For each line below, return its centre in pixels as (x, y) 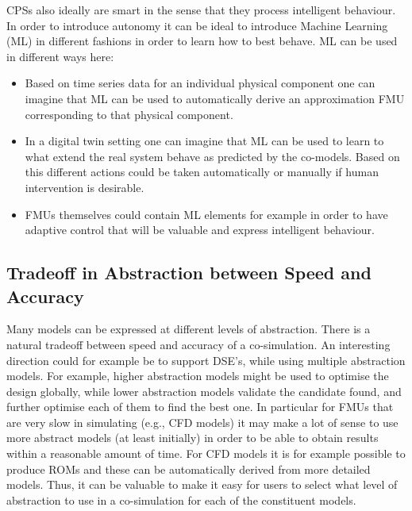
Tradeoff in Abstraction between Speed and (189, 273)
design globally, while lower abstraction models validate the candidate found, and (204, 391)
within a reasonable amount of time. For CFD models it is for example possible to (206, 453)
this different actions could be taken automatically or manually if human (202, 172)
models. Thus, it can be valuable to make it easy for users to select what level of (202, 484)
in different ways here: (60, 56)
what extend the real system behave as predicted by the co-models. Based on (212, 156)
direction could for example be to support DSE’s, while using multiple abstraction (206, 360)
